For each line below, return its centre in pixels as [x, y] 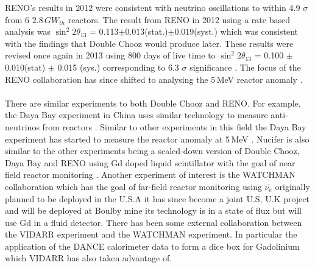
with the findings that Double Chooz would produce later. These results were [149, 43]
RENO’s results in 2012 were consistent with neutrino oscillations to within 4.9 [153, 7]
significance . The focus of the [245, 67]
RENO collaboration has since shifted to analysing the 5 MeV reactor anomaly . [154, 79]
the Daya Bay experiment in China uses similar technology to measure [136, 115]
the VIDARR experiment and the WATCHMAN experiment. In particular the [151, 234]
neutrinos [22, 126]
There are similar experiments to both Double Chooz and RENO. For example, [153, 103]
